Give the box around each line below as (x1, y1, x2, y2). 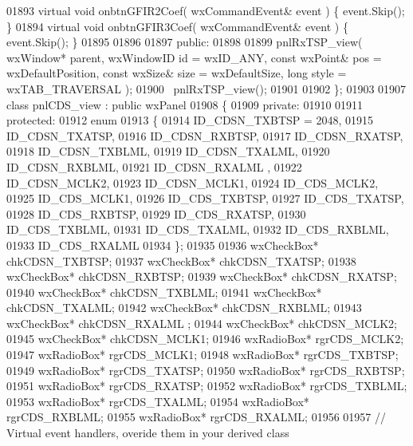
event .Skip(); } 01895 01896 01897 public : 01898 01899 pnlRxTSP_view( (6, 34, 363, 50)
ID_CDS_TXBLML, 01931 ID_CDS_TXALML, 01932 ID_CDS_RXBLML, (6, 221, 389, 238)
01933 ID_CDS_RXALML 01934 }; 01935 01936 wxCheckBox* (6, 236, 319, 253)
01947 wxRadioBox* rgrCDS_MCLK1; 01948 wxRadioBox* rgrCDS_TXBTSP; (6, 346, 399, 363)
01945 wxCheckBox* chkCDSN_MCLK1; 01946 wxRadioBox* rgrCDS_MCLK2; (6, 330, 404, 347)
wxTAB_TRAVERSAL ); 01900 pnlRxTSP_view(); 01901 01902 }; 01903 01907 (6, 80, 407, 97)
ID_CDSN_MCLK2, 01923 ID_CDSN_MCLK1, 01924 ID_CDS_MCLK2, (6, 174, 379, 191)
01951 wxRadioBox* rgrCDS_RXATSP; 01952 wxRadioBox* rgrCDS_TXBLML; (6, 377, 407, 394)
